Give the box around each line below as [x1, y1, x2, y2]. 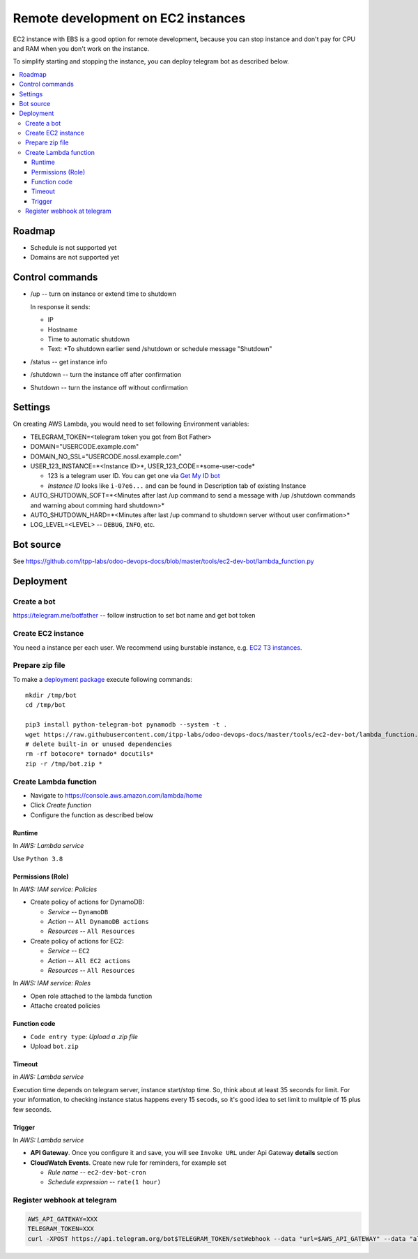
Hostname [47, 325, 78, 334]
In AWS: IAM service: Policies [13, 885, 98, 893]
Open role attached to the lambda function [30, 992, 153, 1000]
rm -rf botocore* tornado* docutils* [25, 750, 155, 758]
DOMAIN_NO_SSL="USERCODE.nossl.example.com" [30, 452, 183, 461]
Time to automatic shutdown [47, 335, 130, 343]
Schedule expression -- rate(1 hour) [47, 1178, 162, 1186]
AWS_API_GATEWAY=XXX [27, 1215, 98, 1223]
